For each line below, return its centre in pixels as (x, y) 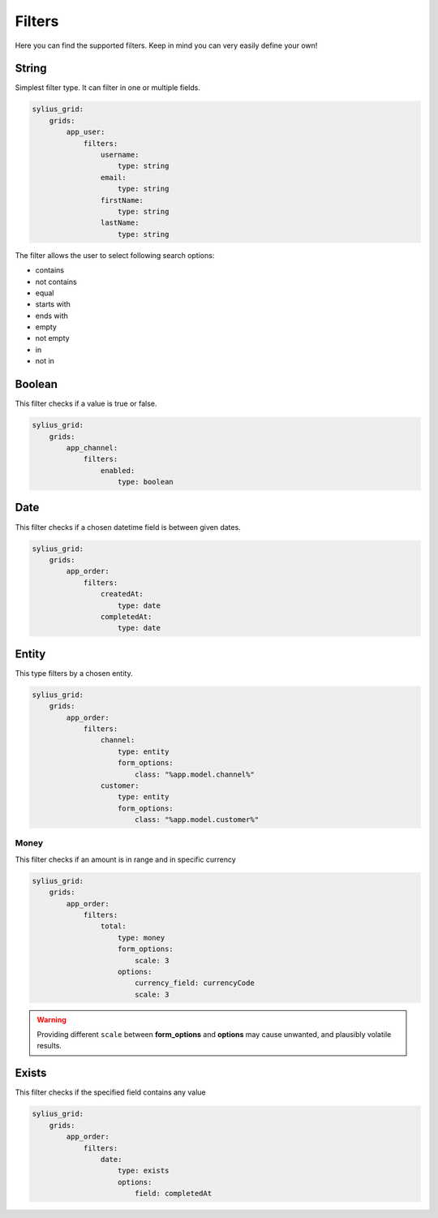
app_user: (86, 132)
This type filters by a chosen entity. (74, 673)
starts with (53, 304)
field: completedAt (173, 1194)
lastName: (120, 223)
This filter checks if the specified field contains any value (110, 1092)
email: (114, 177)
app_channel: (92, 448)
